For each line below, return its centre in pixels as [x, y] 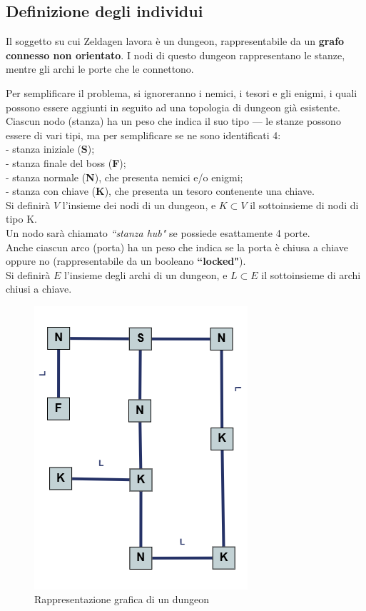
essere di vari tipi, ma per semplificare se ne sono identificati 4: [143, 135]
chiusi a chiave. [39, 289]
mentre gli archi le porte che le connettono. [100, 69]
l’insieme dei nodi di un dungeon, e [139, 204]
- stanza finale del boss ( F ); [66, 162]
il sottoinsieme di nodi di [304, 204]
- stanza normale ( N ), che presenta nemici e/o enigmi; [124, 177]
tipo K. [21, 219]
